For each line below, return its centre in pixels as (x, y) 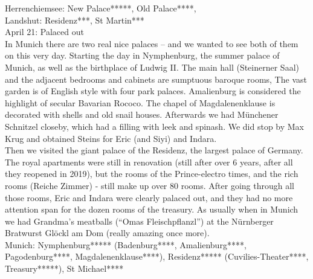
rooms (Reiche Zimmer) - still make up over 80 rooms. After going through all (150, 185)
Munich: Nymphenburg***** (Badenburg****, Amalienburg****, (126, 244)
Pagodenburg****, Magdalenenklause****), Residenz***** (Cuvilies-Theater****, (157, 256)
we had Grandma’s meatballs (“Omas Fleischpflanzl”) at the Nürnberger (139, 221)
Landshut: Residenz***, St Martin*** (75, 20)
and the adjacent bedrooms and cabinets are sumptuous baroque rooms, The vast (156, 79)
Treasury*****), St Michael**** (64, 268)
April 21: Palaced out (44, 32)
